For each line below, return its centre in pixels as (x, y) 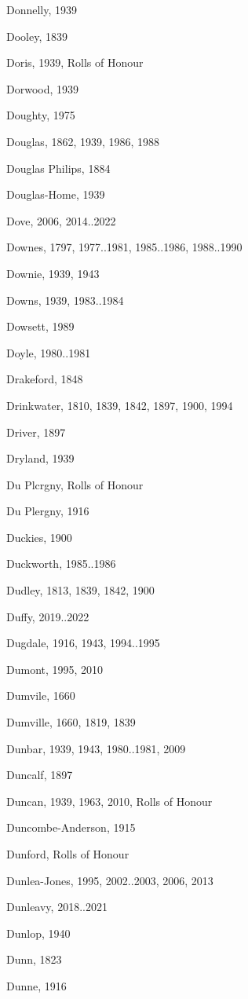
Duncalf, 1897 (40, 775)
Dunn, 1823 (34, 959)
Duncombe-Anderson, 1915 (71, 827)
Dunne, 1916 (36, 985)
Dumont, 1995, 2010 (55, 669)
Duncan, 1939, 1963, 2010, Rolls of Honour (109, 801)
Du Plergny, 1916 (48, 511)
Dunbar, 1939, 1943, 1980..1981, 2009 (96, 748)
